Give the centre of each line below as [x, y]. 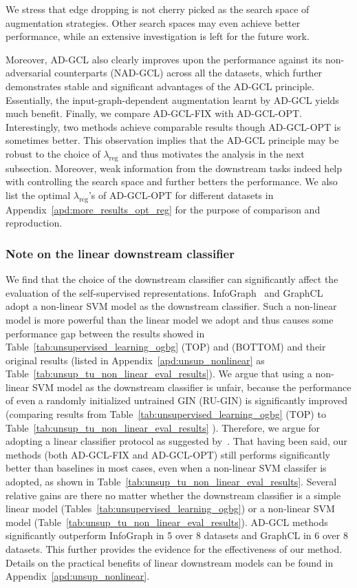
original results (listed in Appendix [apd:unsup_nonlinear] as [135, 360]
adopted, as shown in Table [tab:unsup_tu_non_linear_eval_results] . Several [171, 482]
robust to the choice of [53, 153]
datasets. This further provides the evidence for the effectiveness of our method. [174, 549]
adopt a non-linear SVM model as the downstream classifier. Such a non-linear [171, 306]
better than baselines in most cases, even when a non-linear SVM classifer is [166, 468]
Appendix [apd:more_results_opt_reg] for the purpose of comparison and [163, 209]
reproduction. [34, 223]
